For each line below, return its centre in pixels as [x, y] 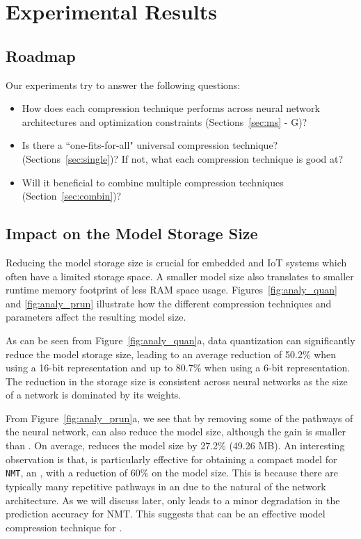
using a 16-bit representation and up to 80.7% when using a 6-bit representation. [178, 368]
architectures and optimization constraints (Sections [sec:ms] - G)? [165, 121]
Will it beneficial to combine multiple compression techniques [153, 182]
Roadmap [41, 55]
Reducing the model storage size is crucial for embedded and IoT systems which [176, 262]
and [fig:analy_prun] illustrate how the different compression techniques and [169, 303]
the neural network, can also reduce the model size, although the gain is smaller [176, 432]
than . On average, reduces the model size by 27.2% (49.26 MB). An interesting [175, 445]
